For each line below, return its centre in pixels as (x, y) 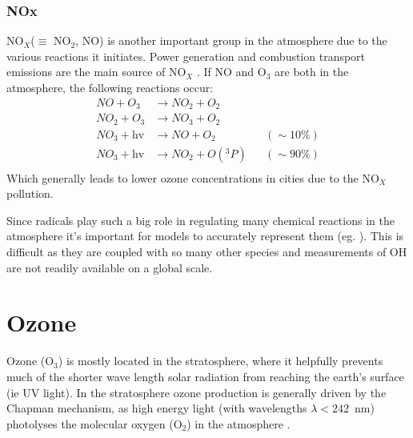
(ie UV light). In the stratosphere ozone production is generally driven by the (196, 392)
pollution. (30, 193)
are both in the (312, 72)
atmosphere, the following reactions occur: (110, 87)
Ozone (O (30, 361)
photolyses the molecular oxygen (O (94, 423)
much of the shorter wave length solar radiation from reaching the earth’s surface (205, 376)
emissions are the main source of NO (96, 72)
